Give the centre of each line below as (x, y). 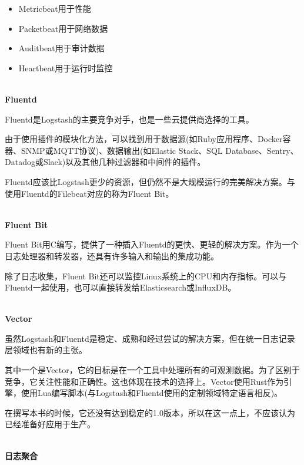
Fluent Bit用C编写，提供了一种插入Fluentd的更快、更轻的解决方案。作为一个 (152, 244)
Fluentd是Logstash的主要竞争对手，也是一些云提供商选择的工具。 (129, 119)
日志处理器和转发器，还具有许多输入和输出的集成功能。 (112, 255)
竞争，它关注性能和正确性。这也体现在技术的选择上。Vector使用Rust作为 (144, 381)
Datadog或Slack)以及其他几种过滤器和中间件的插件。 (105, 162)
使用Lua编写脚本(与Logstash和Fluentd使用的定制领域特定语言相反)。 (152, 393)
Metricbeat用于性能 (55, 8)
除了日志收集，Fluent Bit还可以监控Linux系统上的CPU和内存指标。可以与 (146, 276)
